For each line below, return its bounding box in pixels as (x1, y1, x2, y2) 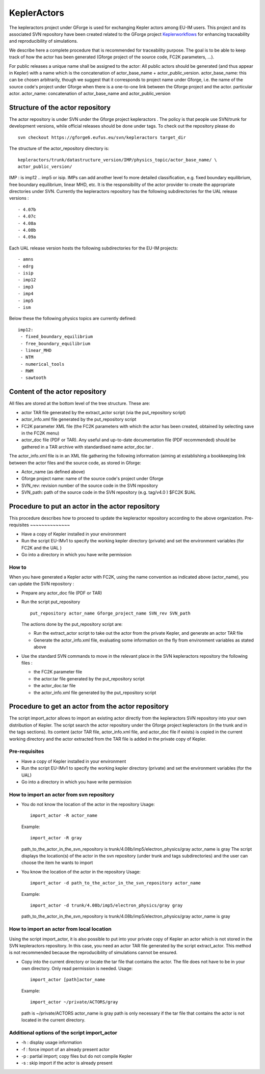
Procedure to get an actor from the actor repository (9, 702, 169, 711)
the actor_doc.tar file (33, 683, 76, 689)
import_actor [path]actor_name (30, 977, 106, 983)
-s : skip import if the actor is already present (21, 1060, 113, 1066)
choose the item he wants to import (21, 859, 93, 866)
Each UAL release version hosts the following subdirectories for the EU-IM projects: (9, 245, 179, 251)
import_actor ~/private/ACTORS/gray (30, 999, 118, 1005)
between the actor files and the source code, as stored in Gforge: (9, 459, 141, 466)
